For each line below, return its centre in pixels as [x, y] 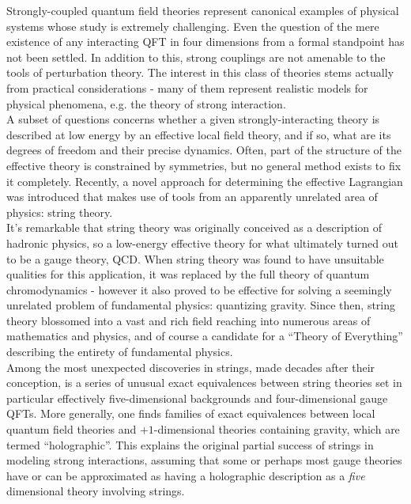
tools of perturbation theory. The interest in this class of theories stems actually [200, 72]
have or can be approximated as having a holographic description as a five [186, 475]
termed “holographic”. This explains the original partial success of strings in [190, 444]
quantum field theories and [72, 429]
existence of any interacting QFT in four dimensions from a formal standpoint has [205, 42]
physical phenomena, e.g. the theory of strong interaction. [146, 103]
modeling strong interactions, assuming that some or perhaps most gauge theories [204, 460]
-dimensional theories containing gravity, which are [277, 429]
